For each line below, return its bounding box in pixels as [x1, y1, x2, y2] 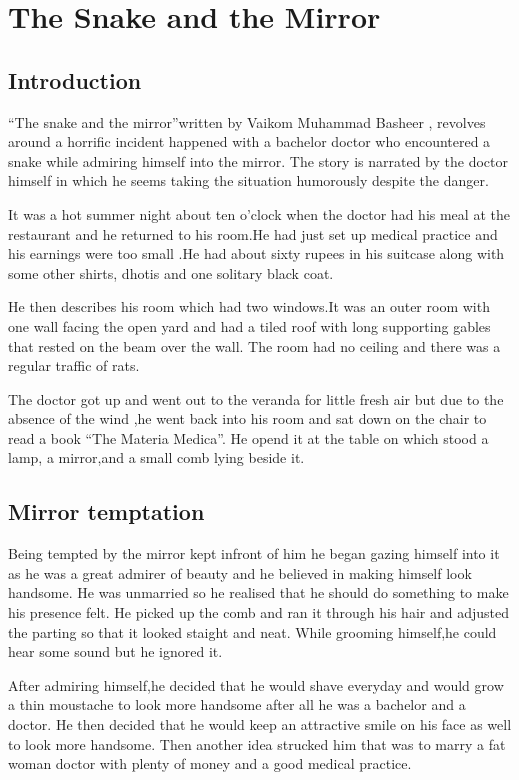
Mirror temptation [8, 496, 205, 527]
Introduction [8, 64, 142, 95]
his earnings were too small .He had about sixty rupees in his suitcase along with [8, 243, 505, 264]
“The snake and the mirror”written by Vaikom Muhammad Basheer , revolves [8, 111, 486, 132]
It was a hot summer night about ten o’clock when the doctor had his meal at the [8, 203, 510, 224]
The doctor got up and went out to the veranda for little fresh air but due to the [8, 388, 504, 409]
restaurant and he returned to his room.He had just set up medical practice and [8, 223, 498, 244]
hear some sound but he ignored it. [8, 641, 223, 662]
